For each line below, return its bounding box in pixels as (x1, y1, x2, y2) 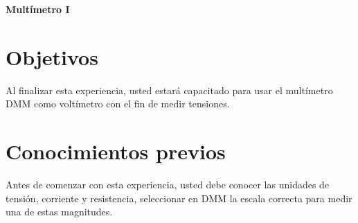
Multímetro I (6, 2, 70, 16)
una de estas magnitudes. (6, 204, 113, 219)
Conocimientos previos (6, 137, 226, 166)
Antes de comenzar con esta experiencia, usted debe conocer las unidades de (6, 177, 330, 192)
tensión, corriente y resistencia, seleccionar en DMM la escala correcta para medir (6, 190, 352, 205)
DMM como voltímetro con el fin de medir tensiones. (6, 96, 230, 111)
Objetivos (6, 42, 98, 71)
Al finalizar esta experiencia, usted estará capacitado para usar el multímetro (6, 82, 333, 97)
